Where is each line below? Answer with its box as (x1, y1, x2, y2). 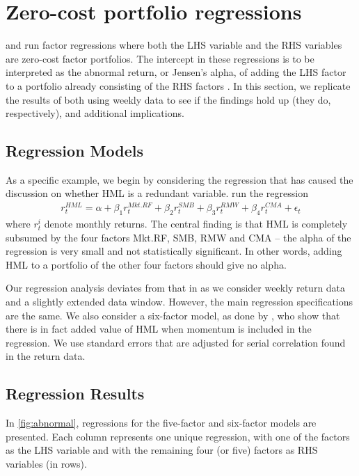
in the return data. (6, 349, 86, 363)
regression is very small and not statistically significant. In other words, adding (6, 244, 342, 258)
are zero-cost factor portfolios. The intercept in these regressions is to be (6, 51, 314, 65)
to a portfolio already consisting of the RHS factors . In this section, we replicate (6, 78, 351, 93)
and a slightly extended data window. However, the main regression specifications (6, 294, 353, 308)
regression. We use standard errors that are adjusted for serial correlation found (6, 335, 346, 349)
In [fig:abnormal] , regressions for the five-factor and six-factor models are (6, 415, 317, 430)
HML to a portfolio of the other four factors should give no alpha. (6, 257, 287, 271)
